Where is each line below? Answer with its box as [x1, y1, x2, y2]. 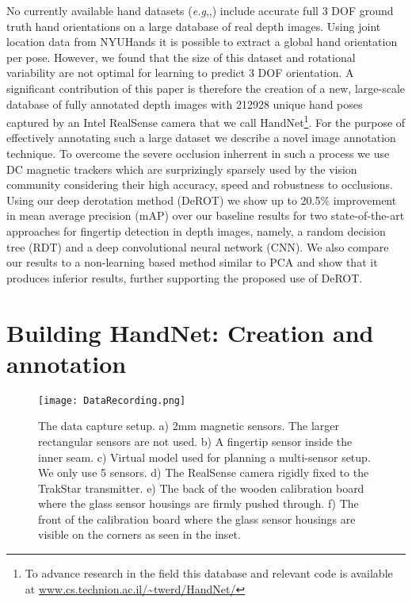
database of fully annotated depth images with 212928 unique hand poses [6, 95, 363, 112]
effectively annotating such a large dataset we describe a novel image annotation [6, 129, 396, 146]
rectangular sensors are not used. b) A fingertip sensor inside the [38, 432, 353, 449]
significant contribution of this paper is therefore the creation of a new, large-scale [6, 79, 405, 96]
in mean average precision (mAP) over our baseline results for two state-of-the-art [6, 207, 405, 224]
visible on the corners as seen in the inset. [38, 526, 241, 543]
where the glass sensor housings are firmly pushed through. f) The [38, 495, 359, 512]
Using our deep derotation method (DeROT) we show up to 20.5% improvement [6, 191, 397, 208]
